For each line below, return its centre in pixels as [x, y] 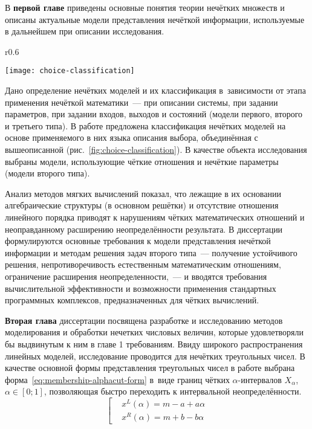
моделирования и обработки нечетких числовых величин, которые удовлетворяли [154, 332]
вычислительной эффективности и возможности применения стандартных [141, 288]
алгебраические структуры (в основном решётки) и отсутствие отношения [142, 205]
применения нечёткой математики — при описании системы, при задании [141, 102]
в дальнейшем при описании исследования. [85, 31]
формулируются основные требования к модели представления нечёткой [138, 241]
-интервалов [260, 379]
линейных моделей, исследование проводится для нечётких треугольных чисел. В [155, 356]
